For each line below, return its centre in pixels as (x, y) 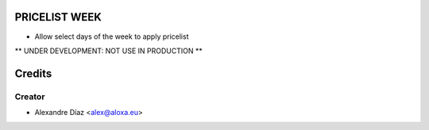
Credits (33, 73)
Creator (30, 97)
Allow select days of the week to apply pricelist (112, 36)
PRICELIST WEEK (58, 17)
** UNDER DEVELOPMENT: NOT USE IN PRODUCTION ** (108, 51)
